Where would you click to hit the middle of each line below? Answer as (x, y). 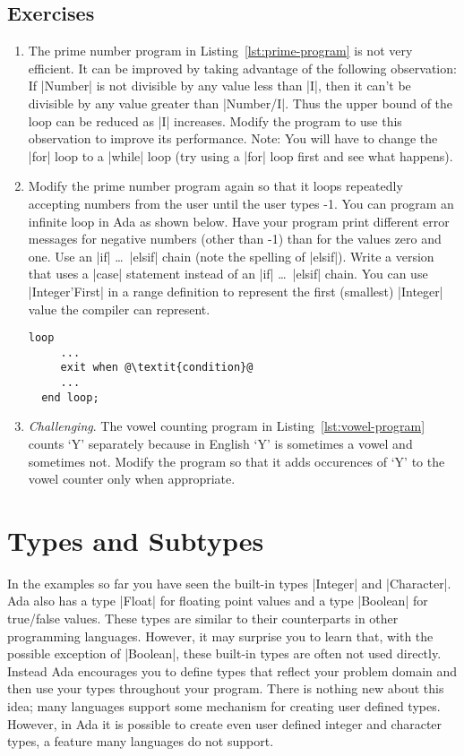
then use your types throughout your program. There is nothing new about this (226, 688)
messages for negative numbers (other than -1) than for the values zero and (235, 239)
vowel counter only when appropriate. (132, 479)
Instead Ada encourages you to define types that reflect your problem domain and (232, 670)
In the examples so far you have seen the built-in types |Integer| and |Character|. (229, 583)
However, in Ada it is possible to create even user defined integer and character (225, 723)
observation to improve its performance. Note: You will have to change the (233, 138)
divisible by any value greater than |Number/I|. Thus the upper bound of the (241, 103)
